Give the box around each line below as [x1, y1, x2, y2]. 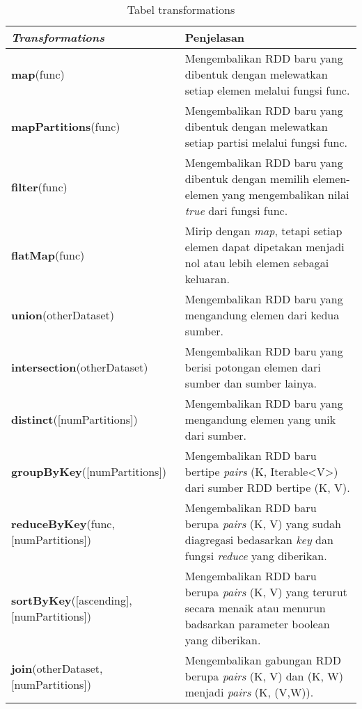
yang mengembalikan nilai [222, 186, 349, 202]
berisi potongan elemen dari [184, 359, 321, 375]
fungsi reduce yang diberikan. [184, 548, 327, 564]
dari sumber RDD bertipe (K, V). [184, 479, 350, 495]
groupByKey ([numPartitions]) [11, 463, 167, 479]
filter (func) [11, 178, 68, 195]
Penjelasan [184, 29, 245, 45]
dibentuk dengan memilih [184, 170, 310, 186]
